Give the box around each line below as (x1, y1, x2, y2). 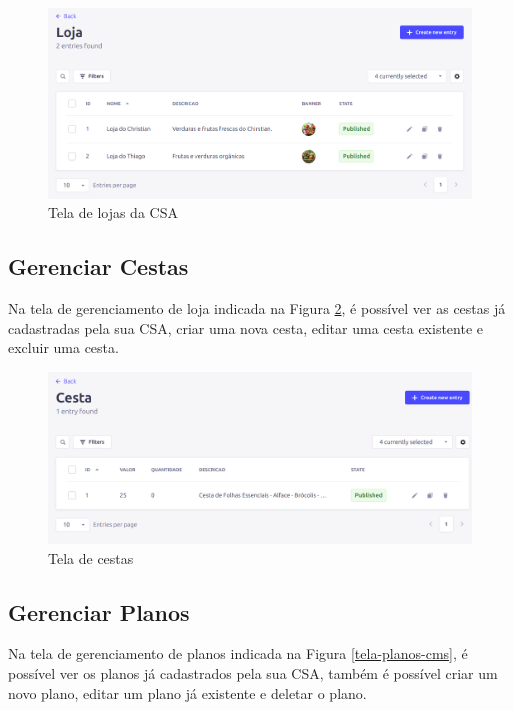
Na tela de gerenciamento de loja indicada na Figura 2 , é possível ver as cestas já (8, 298, 506, 319)
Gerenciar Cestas (8, 251, 189, 282)
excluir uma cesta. (8, 337, 119, 358)
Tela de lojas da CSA (48, 202, 178, 223)
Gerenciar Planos (8, 596, 190, 627)
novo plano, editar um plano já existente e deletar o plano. (8, 682, 367, 703)
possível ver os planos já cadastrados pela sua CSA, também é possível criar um (8, 663, 498, 684)
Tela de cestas (48, 547, 134, 568)
